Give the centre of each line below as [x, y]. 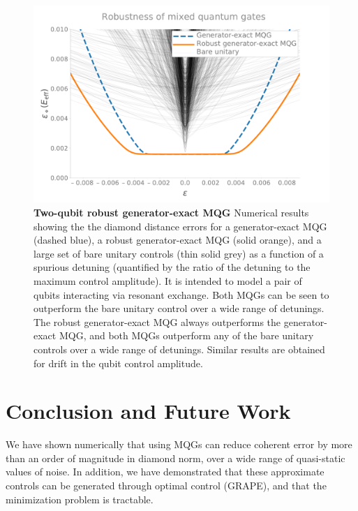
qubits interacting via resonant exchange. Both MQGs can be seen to [181, 294]
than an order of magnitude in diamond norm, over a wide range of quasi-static [176, 458]
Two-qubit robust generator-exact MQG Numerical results [171, 212]
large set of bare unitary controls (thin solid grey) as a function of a [179, 253]
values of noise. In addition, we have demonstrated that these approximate [165, 472]
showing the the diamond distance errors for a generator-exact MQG [180, 226]
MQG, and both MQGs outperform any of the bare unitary [186, 335]
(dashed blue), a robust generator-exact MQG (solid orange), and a [178, 240]
